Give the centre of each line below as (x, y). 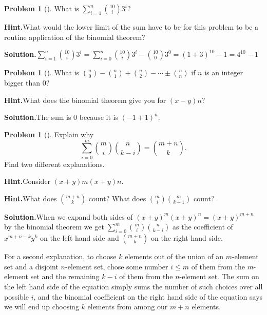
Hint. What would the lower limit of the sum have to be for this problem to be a (131, 27)
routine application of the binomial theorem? (75, 37)
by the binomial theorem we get (54, 227)
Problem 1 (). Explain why (49, 134)
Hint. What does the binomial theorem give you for (85, 100)
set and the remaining (65, 276)
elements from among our (128, 307)
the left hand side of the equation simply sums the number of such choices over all (133, 287)
